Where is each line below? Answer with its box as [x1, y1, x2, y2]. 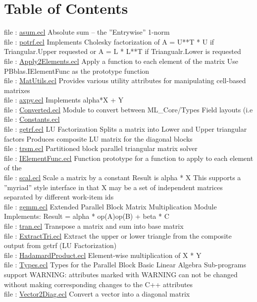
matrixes [4, 85, 30, 95]
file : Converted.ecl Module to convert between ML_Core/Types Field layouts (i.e [4, 104, 253, 114]
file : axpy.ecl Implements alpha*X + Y [4, 95, 124, 105]
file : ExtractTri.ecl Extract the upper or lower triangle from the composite [4, 230, 232, 241]
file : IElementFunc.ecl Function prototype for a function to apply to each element [4, 152, 254, 163]
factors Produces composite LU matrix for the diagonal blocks [4, 133, 193, 144]
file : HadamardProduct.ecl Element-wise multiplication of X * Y [4, 250, 202, 260]
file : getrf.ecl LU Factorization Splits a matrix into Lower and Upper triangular [4, 124, 247, 134]
